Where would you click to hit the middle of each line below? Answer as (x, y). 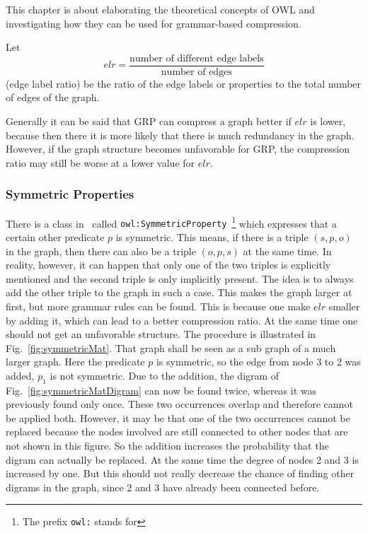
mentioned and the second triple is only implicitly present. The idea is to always (180, 278)
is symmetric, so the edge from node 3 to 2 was (258, 362)
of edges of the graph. (53, 97)
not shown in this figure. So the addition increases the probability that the (167, 446)
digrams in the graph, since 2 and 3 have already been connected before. (163, 487)
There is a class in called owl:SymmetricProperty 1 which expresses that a (171, 222)
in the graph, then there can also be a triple (101, 251)
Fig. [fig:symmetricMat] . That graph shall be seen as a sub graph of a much (171, 347)
